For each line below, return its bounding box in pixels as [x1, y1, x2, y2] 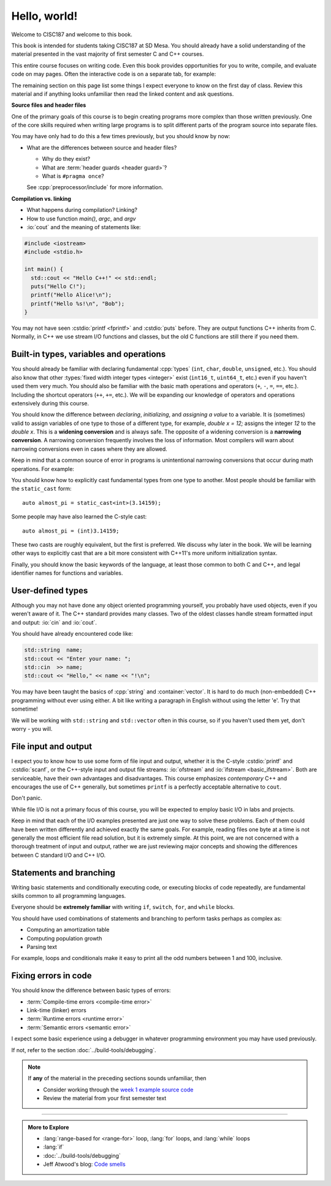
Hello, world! [11, 9, 78, 23]
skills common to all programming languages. [11, 892, 126, 900]
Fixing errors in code [11, 970, 92, 981]
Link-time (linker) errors [26, 1007, 87, 1014]
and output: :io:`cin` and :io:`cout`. [11, 618, 97, 626]
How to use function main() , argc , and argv [26, 215, 136, 222]
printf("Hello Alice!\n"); [31, 292, 112, 298]
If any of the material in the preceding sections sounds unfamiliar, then [28, 1075, 207, 1082]
